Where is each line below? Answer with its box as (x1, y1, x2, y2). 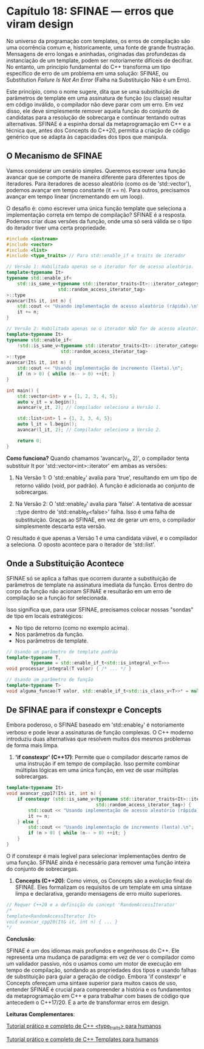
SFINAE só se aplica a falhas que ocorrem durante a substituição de (6, 574, 177, 582)
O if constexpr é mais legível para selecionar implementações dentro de (6, 852, 186, 859)
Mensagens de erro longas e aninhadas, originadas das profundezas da (6, 50, 186, 57)
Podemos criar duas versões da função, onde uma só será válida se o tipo (6, 217, 192, 225)
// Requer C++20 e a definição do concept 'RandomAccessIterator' (6, 902, 178, 908)
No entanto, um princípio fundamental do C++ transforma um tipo (6, 63, 171, 71)
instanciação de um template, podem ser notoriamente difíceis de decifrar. (6, 57, 193, 64)
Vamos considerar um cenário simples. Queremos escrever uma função (6, 167, 186, 174)
